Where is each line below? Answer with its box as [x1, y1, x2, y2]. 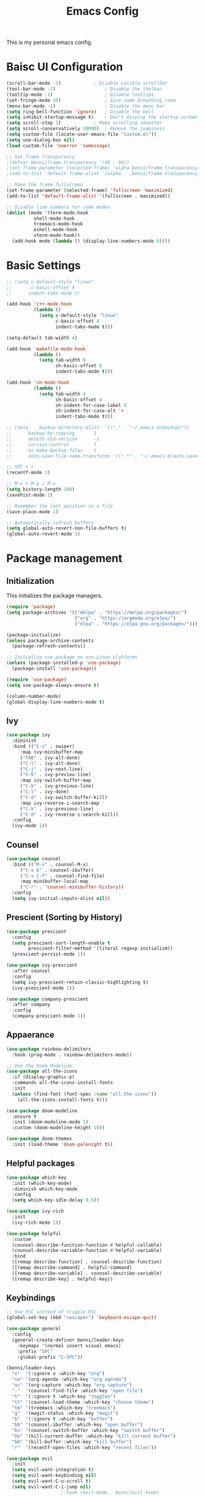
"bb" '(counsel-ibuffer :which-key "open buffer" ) [12, 1422, 143, 1428]
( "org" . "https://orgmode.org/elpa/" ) [74, 615, 176, 621]
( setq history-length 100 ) [6, 486, 75, 492]
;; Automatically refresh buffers [6, 520, 95, 526]
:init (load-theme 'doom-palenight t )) [12, 1142, 113, 1148]
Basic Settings [6, 259, 81, 273]
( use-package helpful [6, 1231, 62, 1237]
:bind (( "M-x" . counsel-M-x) [12, 861, 88, 868]
